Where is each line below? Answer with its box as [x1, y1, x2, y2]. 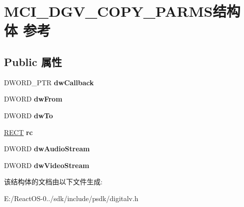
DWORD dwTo [4, 110, 53, 120]
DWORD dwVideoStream [4, 160, 89, 170]
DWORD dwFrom [4, 94, 63, 104]
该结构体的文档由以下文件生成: [4, 176, 103, 187]
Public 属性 [4, 54, 62, 69]
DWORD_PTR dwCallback [4, 77, 94, 87]
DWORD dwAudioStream [4, 143, 90, 154]
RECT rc [4, 127, 33, 137]
